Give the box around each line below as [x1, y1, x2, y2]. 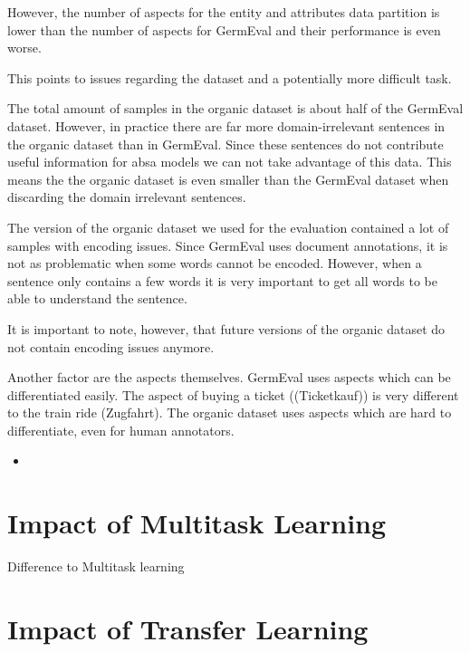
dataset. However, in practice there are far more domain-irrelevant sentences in [7, 116, 446, 135]
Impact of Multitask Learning [7, 504, 387, 542]
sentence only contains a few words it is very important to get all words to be [7, 271, 437, 290]
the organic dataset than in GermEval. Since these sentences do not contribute [7, 134, 444, 153]
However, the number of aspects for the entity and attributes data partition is [7, 3, 440, 21]
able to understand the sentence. [7, 289, 187, 308]
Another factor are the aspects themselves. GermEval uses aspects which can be [7, 368, 451, 387]
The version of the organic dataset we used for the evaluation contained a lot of [7, 217, 449, 236]
